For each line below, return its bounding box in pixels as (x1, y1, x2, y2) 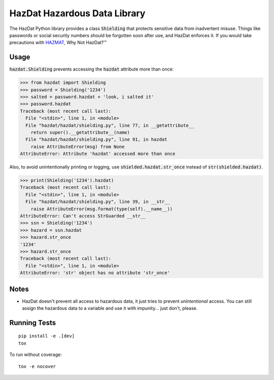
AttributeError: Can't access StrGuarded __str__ (20, 213, 146, 219)
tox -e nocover (18, 363, 56, 369)
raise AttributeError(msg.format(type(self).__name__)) (30, 206, 173, 212)
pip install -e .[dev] (18, 333, 75, 339)
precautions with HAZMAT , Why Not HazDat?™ (9, 40, 107, 46)
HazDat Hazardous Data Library (9, 8, 146, 19)
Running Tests (9, 318, 56, 327)
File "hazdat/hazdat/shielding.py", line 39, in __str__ (25, 199, 170, 205)
